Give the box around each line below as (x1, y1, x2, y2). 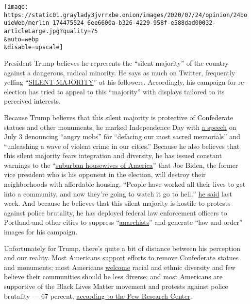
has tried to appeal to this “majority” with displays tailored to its (29, 86, 225, 96)
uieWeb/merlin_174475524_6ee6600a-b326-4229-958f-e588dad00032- (4, 19, 216, 27)
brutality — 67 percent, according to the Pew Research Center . (4, 290, 192, 301)
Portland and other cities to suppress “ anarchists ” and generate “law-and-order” (4, 217, 243, 227)
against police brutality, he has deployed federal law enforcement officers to (4, 207, 227, 217)
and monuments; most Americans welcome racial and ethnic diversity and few (4, 262, 235, 272)
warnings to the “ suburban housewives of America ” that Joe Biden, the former (4, 160, 238, 170)
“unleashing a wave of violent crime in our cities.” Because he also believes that (4, 141, 240, 151)
